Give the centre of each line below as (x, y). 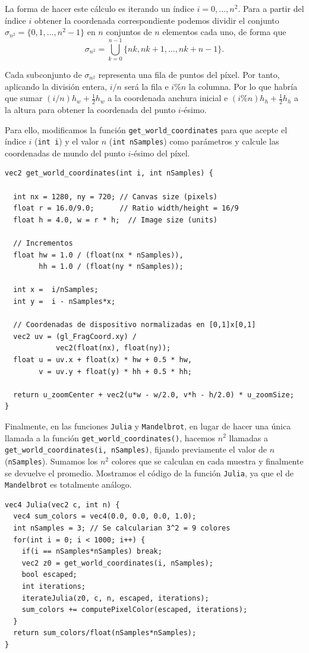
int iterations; (54, 586)
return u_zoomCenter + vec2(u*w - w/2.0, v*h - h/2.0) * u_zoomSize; (154, 395)
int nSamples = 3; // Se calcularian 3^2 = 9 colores (122, 528)
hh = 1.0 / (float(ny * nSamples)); (111, 267)
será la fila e (146, 86)
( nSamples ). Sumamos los (51, 461)
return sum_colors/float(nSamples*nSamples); (105, 633)
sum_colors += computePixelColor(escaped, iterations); (135, 610)
